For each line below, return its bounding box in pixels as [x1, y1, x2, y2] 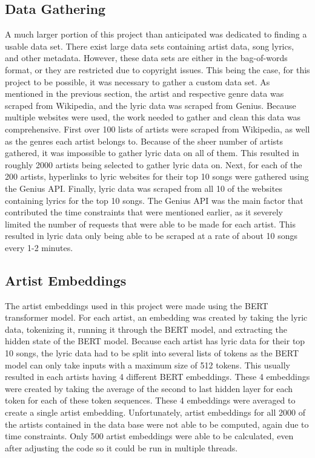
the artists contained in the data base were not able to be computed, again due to [5, 417, 309, 430]
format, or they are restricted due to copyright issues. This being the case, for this [5, 63, 310, 76]
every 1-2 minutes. [5, 241, 73, 254]
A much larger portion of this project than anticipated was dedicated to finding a [5, 28, 307, 41]
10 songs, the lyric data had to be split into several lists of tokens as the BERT [5, 347, 299, 359]
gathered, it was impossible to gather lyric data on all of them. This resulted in [5, 146, 299, 159]
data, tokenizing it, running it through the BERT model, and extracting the [5, 322, 287, 335]
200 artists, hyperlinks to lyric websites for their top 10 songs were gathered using [5, 170, 309, 183]
